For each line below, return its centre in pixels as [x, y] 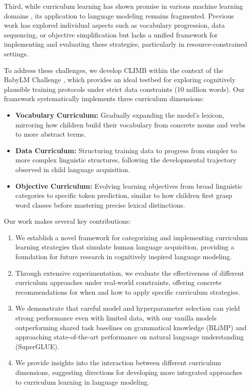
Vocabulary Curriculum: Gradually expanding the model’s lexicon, [120, 115]
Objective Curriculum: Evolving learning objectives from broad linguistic [129, 186]
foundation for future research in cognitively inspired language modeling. [124, 257]
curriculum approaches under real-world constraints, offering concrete [118, 282]
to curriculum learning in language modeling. [82, 381]
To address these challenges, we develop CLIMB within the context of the [114, 70]
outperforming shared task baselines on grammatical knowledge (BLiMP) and [131, 327]
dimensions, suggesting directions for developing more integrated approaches [129, 372]
